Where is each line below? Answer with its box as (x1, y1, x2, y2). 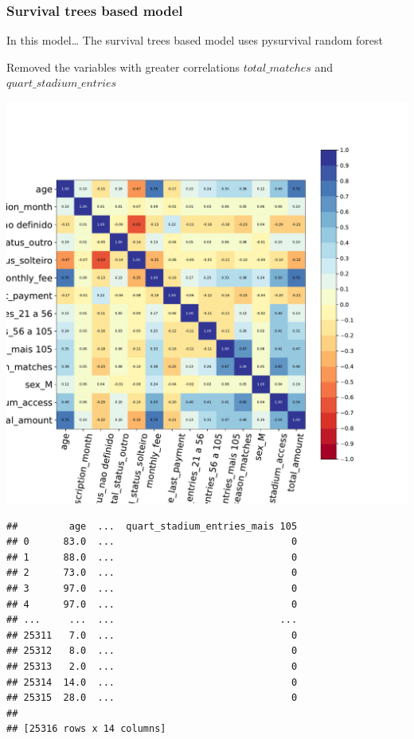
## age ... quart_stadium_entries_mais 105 (6, 520, 298, 532)
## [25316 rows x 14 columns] (6, 723, 166, 735)
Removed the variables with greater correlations (6, 58, 240, 75)
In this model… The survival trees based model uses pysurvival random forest (6, 32, 383, 49)
